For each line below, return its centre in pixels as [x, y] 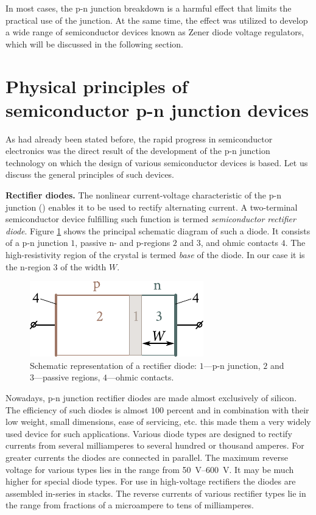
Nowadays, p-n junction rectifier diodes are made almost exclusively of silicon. [151, 398]
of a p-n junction [37, 243]
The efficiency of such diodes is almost [77, 409]
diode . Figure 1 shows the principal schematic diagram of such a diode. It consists [158, 230]
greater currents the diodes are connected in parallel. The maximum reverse [147, 457]
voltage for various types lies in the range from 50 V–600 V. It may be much [150, 469]
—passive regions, [67, 377]
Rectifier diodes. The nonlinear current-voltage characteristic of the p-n [143, 195]
